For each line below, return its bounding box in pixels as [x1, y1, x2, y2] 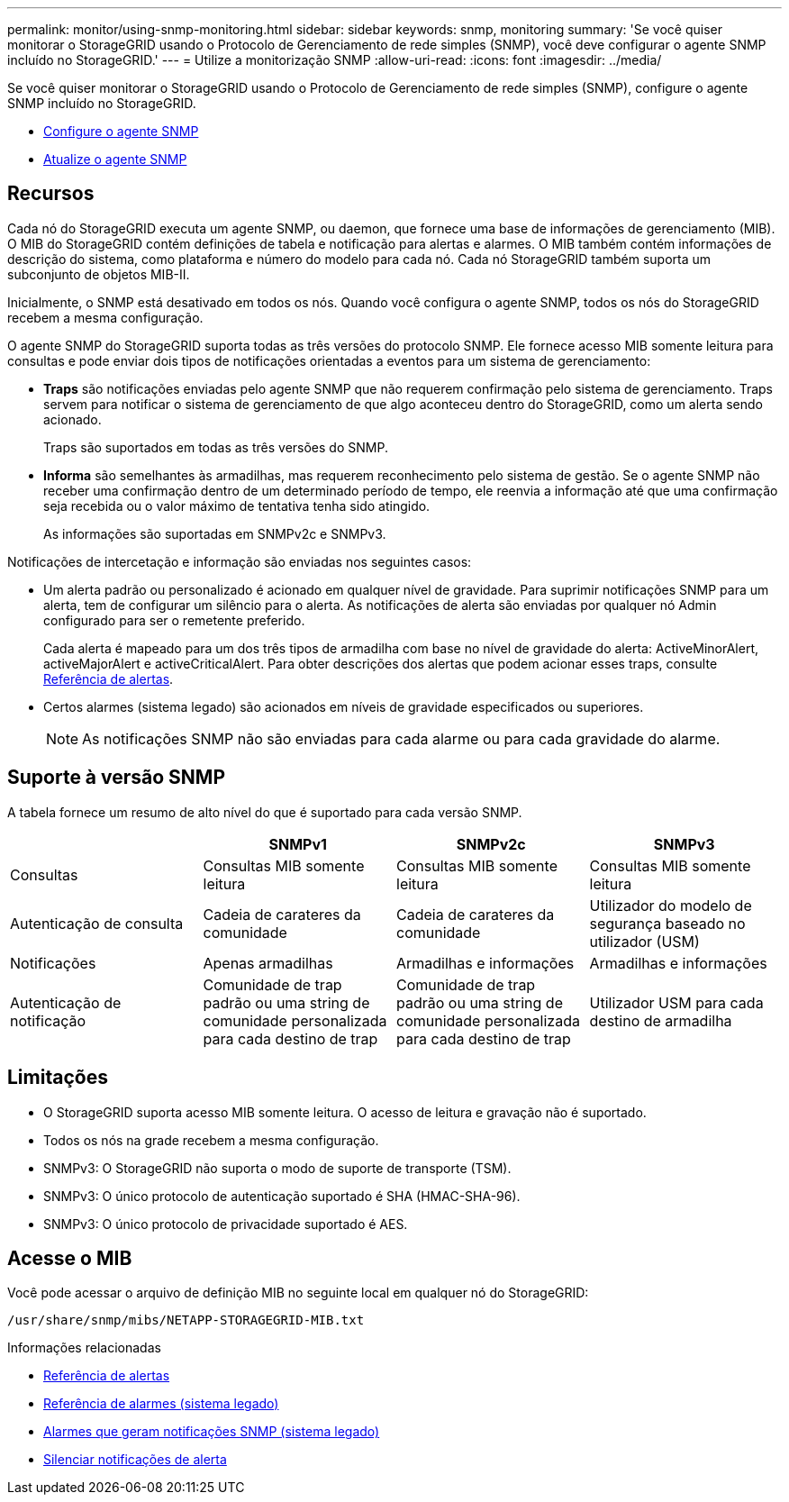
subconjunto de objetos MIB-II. [7, 266, 190, 282]
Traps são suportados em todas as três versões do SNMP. [43, 439, 388, 455]
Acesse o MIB [7, 1246, 132, 1270]
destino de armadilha [589, 1011, 732, 1030]
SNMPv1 [268, 834, 327, 853]
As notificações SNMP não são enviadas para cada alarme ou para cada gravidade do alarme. [82, 729, 721, 748]
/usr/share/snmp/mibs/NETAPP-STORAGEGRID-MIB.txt [7, 1313, 365, 1328]
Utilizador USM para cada [589, 993, 764, 1012]
